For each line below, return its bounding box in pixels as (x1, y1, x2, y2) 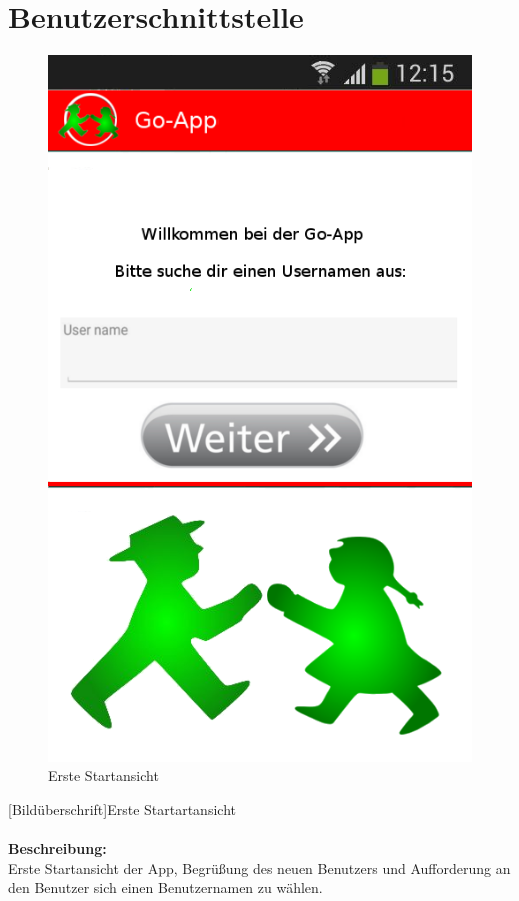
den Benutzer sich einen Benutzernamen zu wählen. (8, 877, 323, 898)
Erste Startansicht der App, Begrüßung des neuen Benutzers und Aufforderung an (8, 857, 511, 878)
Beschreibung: (8, 838, 107, 859)
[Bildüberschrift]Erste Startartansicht (8, 798, 236, 819)
